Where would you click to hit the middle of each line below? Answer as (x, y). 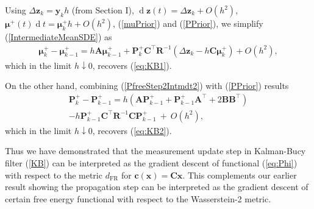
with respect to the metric (54, 175)
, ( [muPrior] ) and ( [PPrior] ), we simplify (188, 23)
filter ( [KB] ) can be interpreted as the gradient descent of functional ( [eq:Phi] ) (151, 163)
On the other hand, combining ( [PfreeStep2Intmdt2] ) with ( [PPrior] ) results (147, 86)
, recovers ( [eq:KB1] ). (132, 65)
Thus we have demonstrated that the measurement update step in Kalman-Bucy (155, 151)
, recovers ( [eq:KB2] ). (132, 130)
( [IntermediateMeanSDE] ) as (59, 37)
